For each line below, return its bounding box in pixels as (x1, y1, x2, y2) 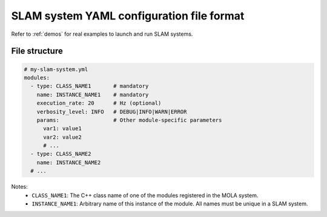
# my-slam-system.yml (24, 65, 88, 73)
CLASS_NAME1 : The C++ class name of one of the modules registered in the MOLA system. (31, 192, 259, 199)
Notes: (11, 183, 28, 190)
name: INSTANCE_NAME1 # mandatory (36, 91, 149, 98)
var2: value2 (43, 133, 82, 141)
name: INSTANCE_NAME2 (36, 159, 101, 166)
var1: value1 (43, 125, 82, 132)
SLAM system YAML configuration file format (11, 9, 245, 22)
